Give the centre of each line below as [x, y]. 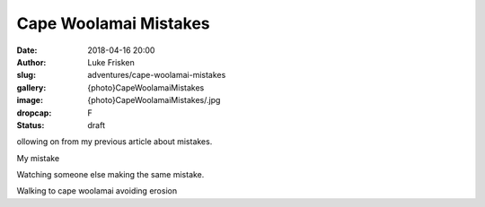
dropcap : [34, 113]
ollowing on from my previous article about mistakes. [115, 142]
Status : [31, 125]
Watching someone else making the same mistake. [110, 175]
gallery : [31, 87]
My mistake [38, 158]
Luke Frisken [111, 62]
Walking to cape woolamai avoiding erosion [97, 191]
